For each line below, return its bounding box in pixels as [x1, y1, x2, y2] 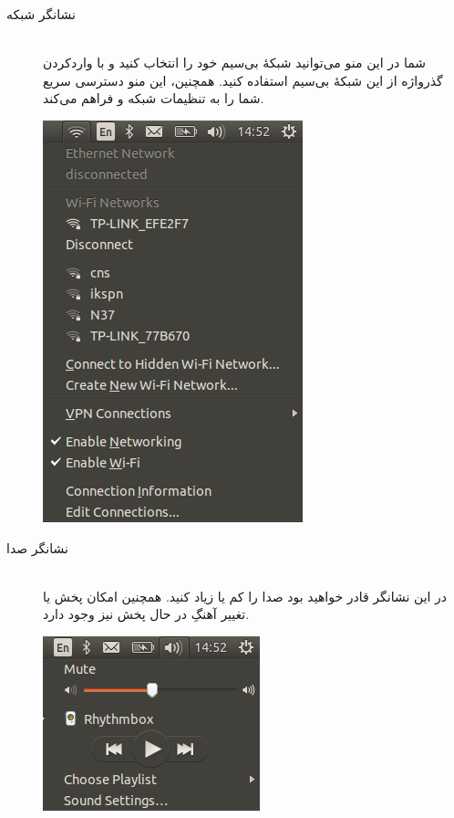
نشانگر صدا [6, 538, 68, 557]
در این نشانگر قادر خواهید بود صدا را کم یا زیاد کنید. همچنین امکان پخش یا [43, 586, 448, 605]
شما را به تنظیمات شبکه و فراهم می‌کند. [43, 89, 264, 108]
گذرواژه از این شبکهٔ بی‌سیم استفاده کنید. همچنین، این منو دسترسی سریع [43, 70, 443, 89]
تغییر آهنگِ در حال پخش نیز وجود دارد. [43, 604, 250, 624]
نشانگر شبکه [6, 5, 76, 23]
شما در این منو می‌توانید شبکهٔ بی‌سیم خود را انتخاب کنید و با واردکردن [43, 53, 426, 72]
